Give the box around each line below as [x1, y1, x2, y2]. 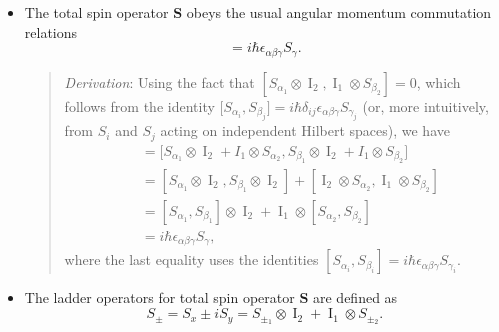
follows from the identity [64, 95, 215, 116]
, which [416, 71, 461, 92]
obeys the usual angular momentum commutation [186, 2, 492, 22]
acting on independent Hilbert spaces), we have [160, 120, 450, 141]
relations [24, 21, 78, 42]
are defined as [313, 287, 398, 308]
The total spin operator [24, 2, 169, 22]
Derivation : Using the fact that [64, 71, 255, 92]
